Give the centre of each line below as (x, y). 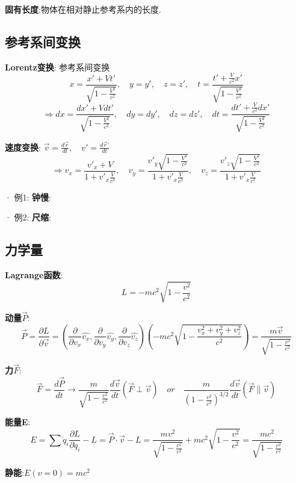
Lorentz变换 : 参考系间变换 (57, 67)
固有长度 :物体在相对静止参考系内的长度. (83, 9)
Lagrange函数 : (34, 274)
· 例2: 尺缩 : (28, 217)
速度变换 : (23, 147)
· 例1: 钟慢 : (28, 197)
